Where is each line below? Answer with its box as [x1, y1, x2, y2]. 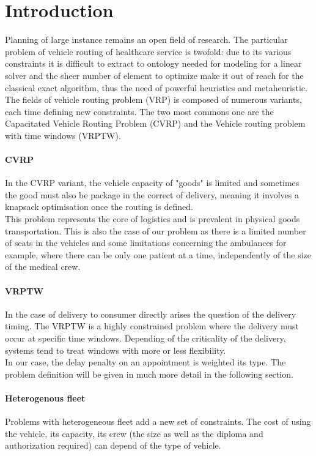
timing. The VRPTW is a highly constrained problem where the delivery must [5, 320, 299, 332]
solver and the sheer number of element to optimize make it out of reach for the [5, 69, 304, 81]
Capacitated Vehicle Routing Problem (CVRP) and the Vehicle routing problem [5, 117, 306, 130]
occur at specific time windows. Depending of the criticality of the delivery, [5, 332, 286, 344]
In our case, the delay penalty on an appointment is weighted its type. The [5, 356, 286, 368]
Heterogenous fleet [5, 391, 86, 404]
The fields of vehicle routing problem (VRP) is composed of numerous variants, [5, 93, 302, 106]
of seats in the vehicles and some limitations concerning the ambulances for [5, 236, 287, 249]
